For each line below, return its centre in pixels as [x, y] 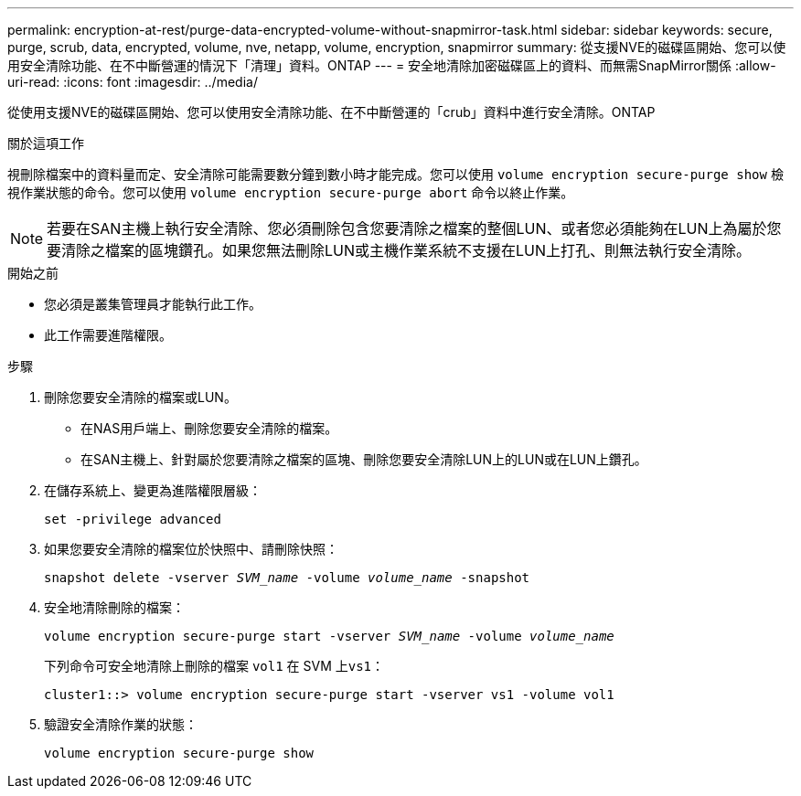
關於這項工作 [46, 143]
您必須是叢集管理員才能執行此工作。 [153, 304]
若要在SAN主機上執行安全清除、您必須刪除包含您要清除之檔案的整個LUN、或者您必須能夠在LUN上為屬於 [407, 228]
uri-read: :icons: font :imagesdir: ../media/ [133, 82]
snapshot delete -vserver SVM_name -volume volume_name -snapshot [287, 578]
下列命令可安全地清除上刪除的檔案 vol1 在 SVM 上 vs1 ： [214, 666]
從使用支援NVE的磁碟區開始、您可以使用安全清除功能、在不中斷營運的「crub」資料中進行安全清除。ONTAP [331, 112]
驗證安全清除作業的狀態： [121, 724]
